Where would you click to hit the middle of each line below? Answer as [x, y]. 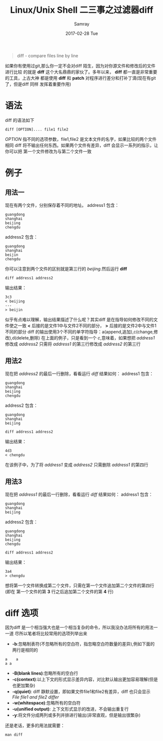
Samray [82, 24]
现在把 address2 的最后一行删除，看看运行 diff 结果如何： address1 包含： [80, 373]
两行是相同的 [25, 650]
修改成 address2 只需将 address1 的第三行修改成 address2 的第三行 [73, 344]
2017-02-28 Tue [82, 33]
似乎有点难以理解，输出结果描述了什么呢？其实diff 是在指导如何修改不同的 [79, 319]
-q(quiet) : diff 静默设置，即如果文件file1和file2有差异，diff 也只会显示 [81, 692]
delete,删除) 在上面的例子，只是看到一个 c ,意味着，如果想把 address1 [85, 337]
